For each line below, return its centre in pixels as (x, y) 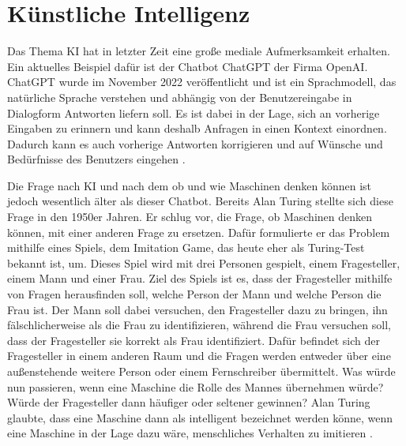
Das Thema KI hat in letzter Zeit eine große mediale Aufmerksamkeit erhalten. (199, 51)
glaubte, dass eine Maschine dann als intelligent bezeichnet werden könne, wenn (200, 417)
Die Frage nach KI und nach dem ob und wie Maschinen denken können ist (190, 185)
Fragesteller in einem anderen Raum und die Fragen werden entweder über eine (199, 356)
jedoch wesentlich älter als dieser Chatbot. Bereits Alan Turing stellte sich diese (200, 201)
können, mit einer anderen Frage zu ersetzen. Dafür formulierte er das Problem (199, 232)
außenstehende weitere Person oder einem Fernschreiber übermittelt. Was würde (201, 371)
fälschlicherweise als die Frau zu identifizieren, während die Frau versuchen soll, (199, 325)
